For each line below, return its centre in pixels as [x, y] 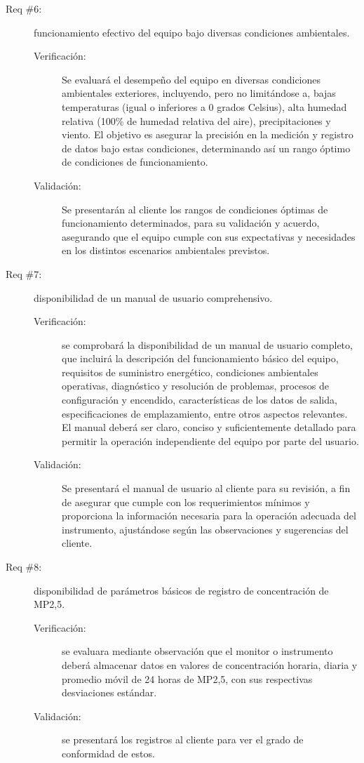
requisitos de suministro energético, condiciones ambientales [190, 372]
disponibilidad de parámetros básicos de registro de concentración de [181, 590]
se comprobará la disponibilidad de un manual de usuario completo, [207, 344]
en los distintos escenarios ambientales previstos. [166, 250]
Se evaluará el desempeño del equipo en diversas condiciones [191, 79]
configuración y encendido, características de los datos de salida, [200, 400]
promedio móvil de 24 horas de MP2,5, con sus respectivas [187, 678]
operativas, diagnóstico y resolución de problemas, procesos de [195, 386]
